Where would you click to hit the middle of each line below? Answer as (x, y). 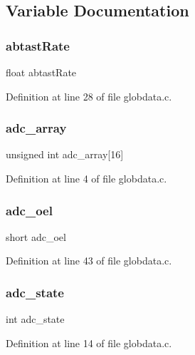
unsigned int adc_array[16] (65, 154)
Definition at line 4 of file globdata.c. (86, 178)
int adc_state (35, 319)
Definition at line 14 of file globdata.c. (89, 343)
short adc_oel (36, 236)
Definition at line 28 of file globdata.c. (89, 96)
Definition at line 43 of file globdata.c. (89, 261)
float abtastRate (41, 72)
